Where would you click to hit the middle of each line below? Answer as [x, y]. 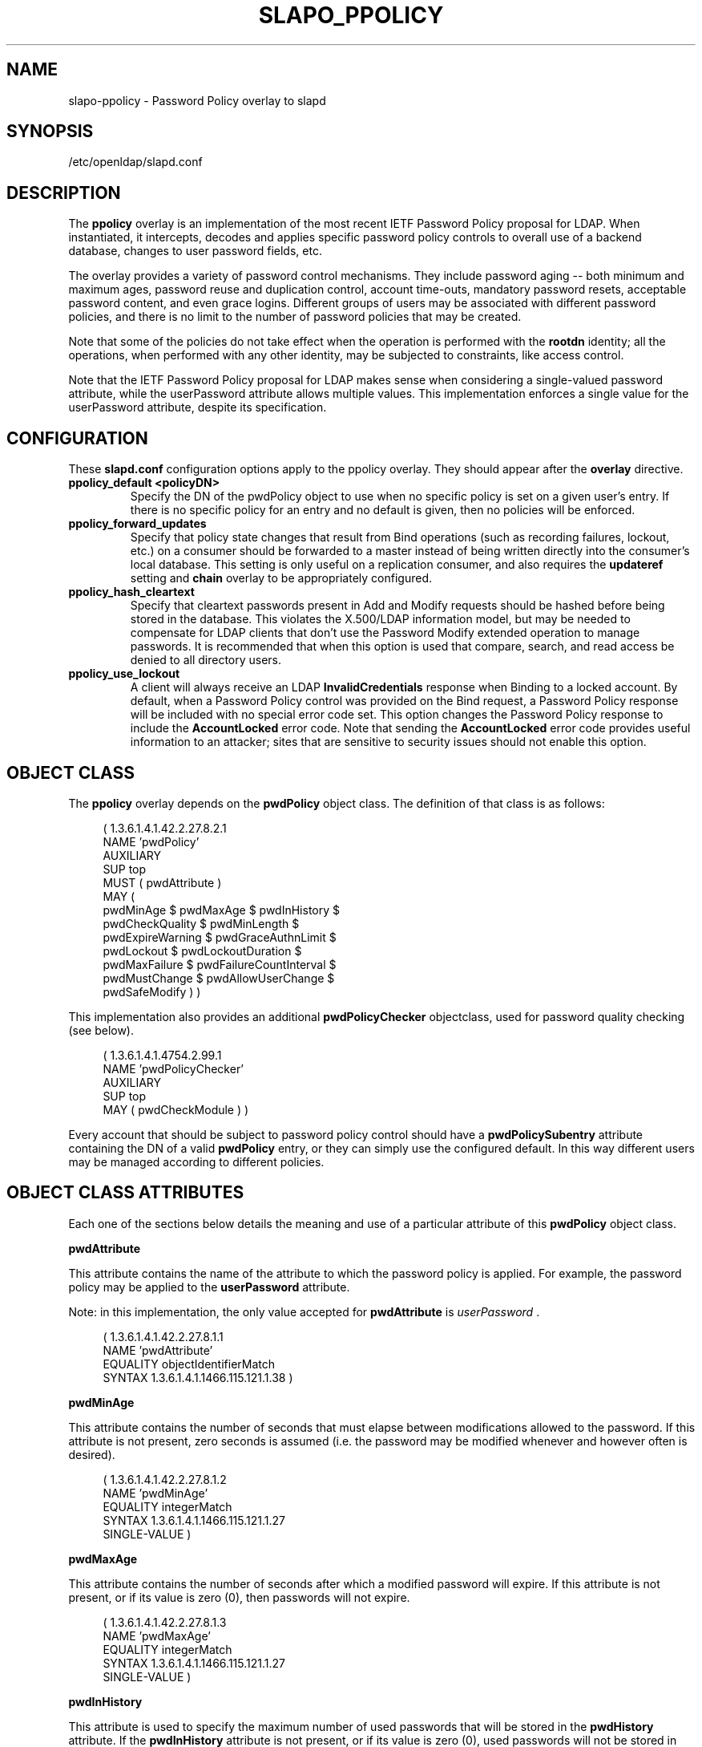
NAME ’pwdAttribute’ [158, 1350]
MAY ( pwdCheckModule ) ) [176, 1109]
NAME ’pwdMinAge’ [155, 1493]
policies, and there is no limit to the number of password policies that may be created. [295, 317]
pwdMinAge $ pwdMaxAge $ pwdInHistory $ [221, 910]
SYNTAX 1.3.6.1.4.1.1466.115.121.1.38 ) [198, 1377]
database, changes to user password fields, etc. [195, 251]
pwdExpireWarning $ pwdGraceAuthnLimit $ [220, 937]
